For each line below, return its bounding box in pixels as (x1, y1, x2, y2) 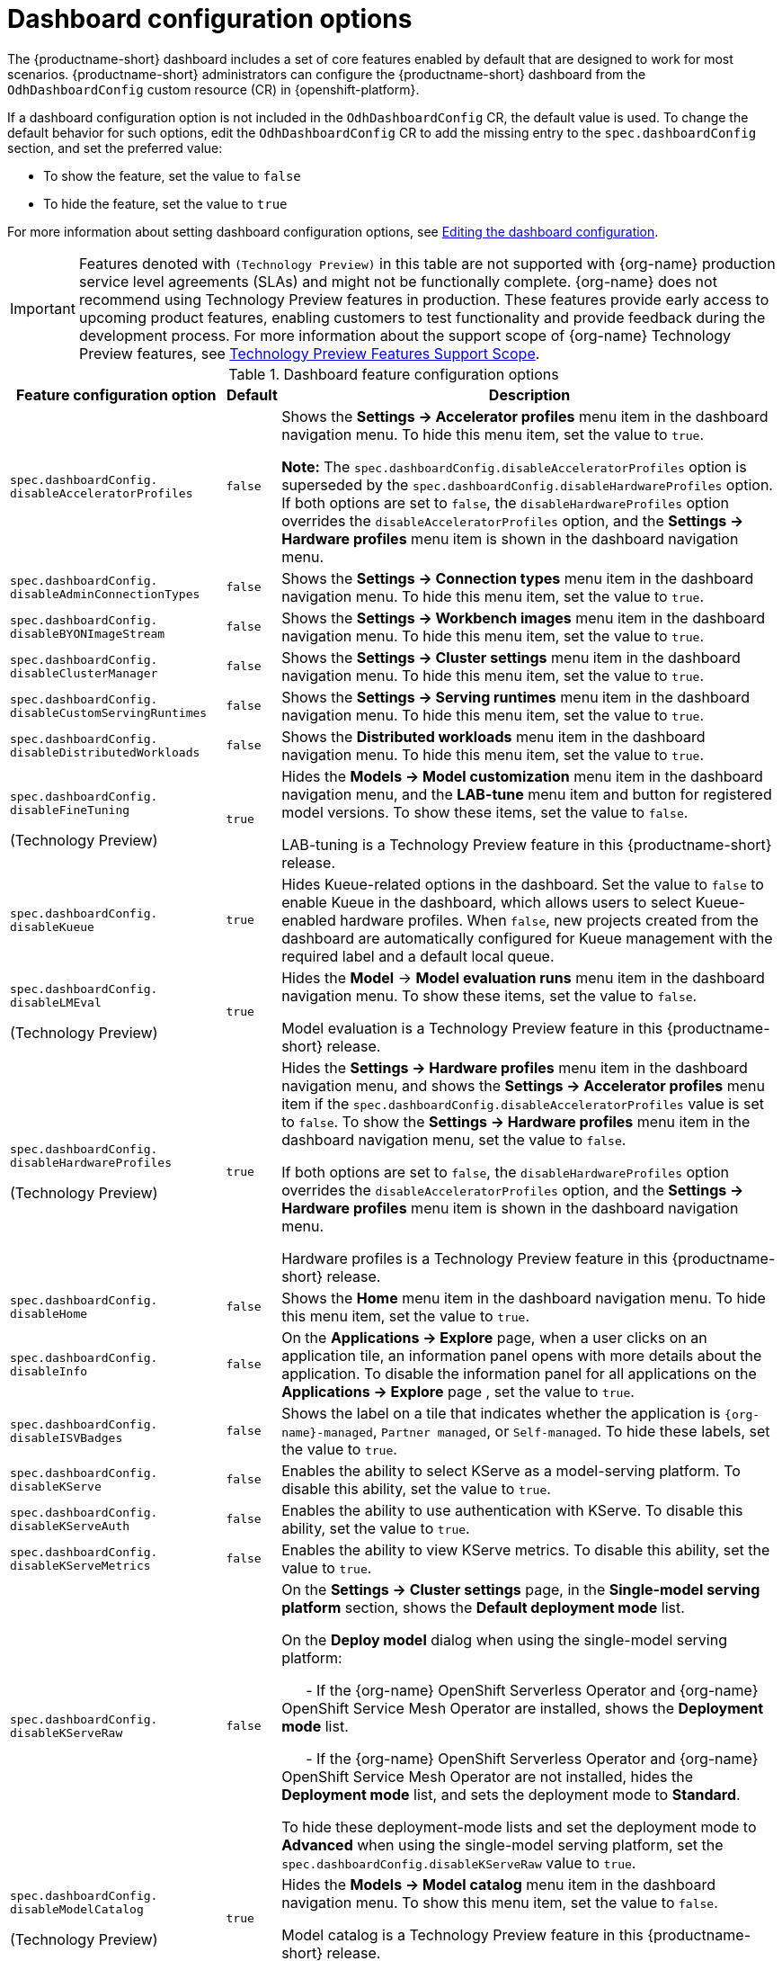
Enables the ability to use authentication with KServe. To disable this (281, 1500, 743, 1519)
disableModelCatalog (10, 1902, 144, 1916)
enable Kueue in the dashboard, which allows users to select (281, 892, 692, 911)
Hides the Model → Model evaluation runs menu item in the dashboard (281, 968, 765, 987)
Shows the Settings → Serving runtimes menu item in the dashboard (281, 687, 751, 706)
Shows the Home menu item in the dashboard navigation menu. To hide (281, 1288, 766, 1307)
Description (488, 385, 571, 404)
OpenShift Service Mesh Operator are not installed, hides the (281, 1767, 693, 1786)
